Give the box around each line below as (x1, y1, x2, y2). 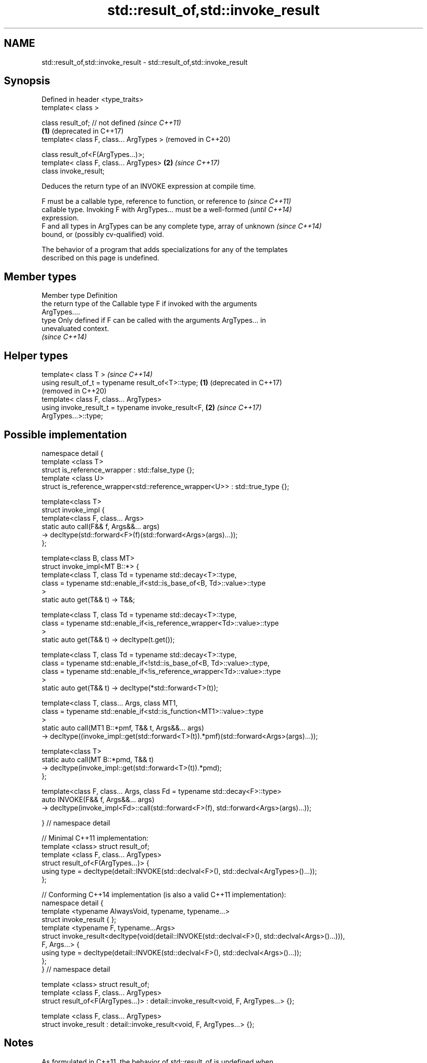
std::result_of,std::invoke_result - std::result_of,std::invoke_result (41, 58, 248, 66)
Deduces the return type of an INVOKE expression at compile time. (41, 182, 256, 191)
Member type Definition (41, 291, 117, 300)
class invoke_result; (41, 167, 105, 176)
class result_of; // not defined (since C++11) (41, 118, 181, 127)
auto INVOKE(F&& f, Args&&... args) (41, 795, 155, 804)
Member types (4, 270, 77, 283)
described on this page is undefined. (41, 254, 159, 262)
